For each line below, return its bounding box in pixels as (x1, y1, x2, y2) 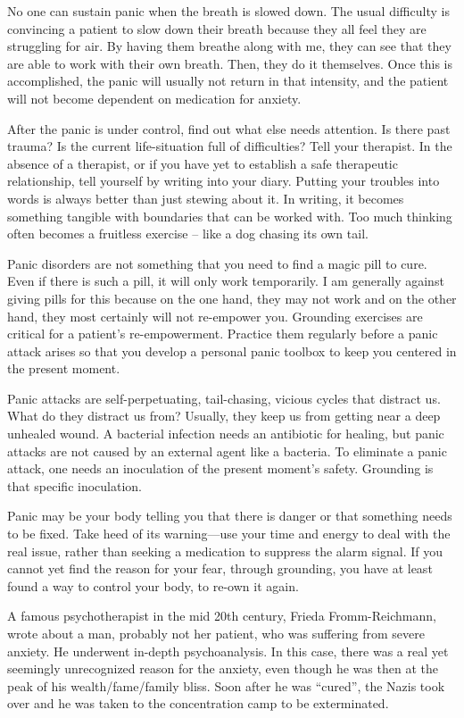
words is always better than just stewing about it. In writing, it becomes (7, 188, 404, 207)
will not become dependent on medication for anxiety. (7, 88, 302, 107)
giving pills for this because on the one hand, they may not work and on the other (7, 288, 457, 307)
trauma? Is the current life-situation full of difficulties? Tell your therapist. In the (7, 137, 452, 155)
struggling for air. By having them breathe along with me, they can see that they (7, 37, 452, 55)
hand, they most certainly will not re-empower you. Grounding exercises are (7, 306, 423, 325)
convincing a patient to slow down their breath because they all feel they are (7, 19, 427, 38)
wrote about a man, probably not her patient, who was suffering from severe (7, 624, 425, 642)
